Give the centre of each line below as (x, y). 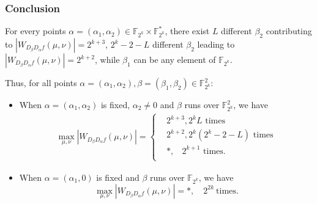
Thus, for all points (41, 83)
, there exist (187, 31)
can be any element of (175, 60)
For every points (35, 31)
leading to (216, 44)
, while (107, 60)
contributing (289, 31)
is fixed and (118, 177)
